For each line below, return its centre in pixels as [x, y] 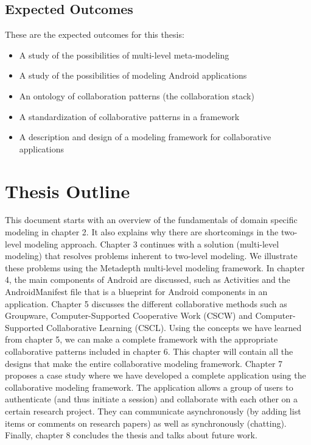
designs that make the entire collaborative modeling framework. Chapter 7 [144, 363]
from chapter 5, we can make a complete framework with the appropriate [142, 339]
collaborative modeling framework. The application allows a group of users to [149, 387]
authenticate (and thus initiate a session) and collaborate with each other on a [152, 399]
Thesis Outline [68, 190]
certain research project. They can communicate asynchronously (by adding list [153, 411]
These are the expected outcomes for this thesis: [95, 34]
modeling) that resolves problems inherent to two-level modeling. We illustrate [151, 256]
